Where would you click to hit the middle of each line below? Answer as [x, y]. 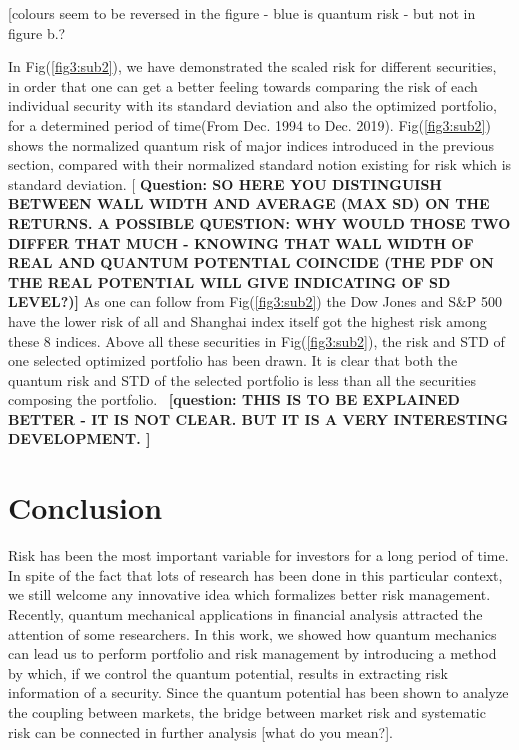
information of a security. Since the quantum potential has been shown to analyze [258, 692]
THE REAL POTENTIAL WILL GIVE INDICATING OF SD [229, 281]
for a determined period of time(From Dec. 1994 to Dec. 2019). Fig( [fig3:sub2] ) [249, 124]
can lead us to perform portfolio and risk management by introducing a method [252, 653]
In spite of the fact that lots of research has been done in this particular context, [255, 574]
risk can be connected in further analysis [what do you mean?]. [200, 731]
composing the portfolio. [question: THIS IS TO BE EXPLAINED [234, 399]
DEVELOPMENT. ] [79, 438]
